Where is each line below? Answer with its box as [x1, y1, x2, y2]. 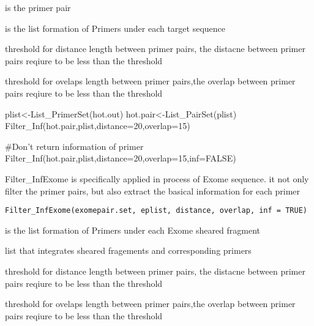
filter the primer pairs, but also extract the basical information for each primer [5, 184, 301, 197]
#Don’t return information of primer [5, 139, 144, 152]
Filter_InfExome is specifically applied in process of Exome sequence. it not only [5, 172, 309, 185]
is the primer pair [5, 1, 71, 13]
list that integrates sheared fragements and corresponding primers [5, 244, 252, 257]
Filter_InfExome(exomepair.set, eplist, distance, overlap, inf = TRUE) [5, 206, 307, 215]
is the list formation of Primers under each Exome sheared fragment [5, 223, 261, 236]
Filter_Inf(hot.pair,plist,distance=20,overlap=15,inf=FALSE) [5, 152, 236, 165]
